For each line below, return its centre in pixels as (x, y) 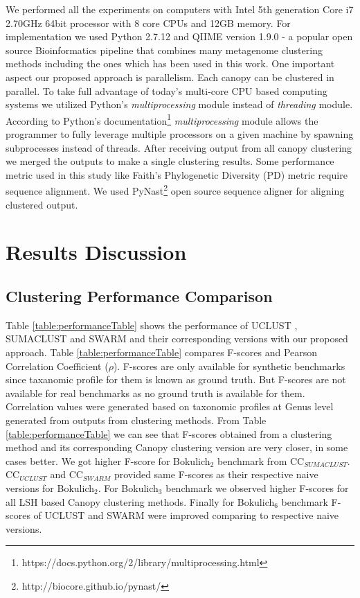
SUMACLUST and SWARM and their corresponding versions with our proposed (177, 338)
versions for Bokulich (50, 487)
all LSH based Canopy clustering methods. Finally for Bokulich (140, 501)
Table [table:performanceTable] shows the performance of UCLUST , (152, 325)
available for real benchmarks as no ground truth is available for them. (155, 393)
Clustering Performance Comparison (139, 296)
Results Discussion (96, 252)
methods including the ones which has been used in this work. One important (170, 63)
